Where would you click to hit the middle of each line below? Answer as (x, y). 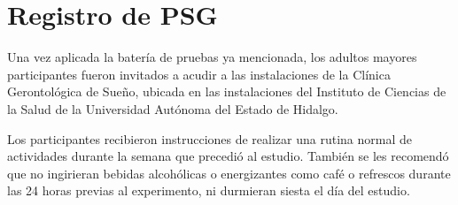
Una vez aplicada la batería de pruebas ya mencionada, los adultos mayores (212, 57)
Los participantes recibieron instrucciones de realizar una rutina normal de (210, 138)
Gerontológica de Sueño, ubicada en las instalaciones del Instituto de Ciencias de (227, 91)
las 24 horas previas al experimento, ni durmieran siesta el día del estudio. (209, 190)
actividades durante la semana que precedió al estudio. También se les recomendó (228, 156)
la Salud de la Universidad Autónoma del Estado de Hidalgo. (173, 108)
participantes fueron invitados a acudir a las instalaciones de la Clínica (199, 74)
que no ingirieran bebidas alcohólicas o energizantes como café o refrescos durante (229, 173)
